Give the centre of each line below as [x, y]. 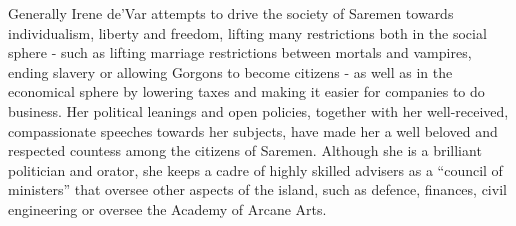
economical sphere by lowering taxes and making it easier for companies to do [246, 91]
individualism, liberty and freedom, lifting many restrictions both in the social [247, 32]
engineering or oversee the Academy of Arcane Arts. [167, 208]
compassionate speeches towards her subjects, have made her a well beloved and [253, 130]
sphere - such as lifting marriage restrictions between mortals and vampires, [240, 52]
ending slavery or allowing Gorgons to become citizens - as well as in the [230, 71]
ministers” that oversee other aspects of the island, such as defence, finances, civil [257, 189]
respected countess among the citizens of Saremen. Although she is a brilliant [245, 150]
